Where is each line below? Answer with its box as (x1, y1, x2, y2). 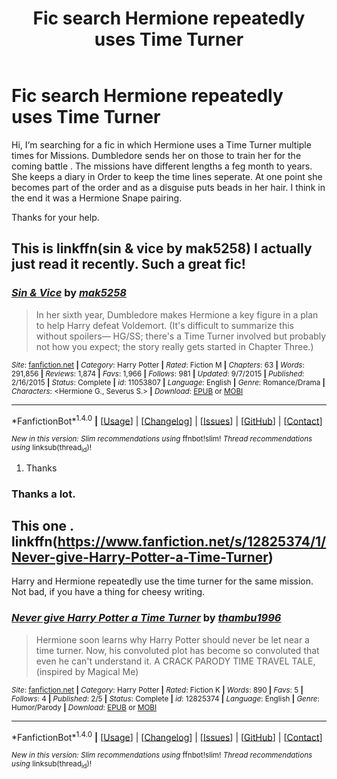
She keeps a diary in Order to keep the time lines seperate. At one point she (11, 170, 323, 182)
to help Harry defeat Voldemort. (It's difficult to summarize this (35, 319, 294, 331)
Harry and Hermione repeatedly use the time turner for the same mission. (11, 575, 314, 587)
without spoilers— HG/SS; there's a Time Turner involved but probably (35, 330, 327, 342)
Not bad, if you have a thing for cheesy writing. (11, 586, 206, 598)
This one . (11, 517, 74, 534)
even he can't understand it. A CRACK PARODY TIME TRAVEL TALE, (35, 655, 316, 667)
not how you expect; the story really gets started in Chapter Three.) (35, 340, 314, 352)
